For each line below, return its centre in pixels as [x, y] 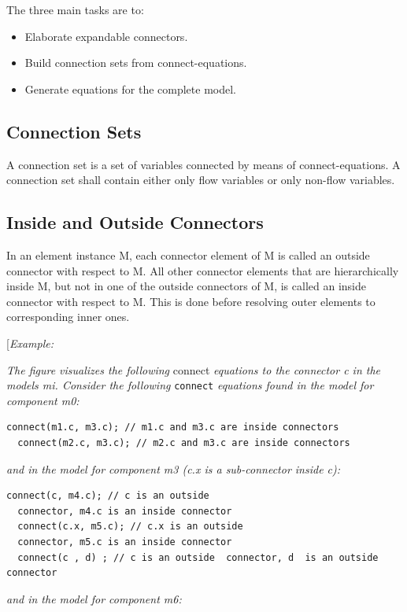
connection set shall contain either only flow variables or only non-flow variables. [201, 180]
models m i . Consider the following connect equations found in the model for [190, 385]
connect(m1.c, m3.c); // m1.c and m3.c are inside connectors [173, 428]
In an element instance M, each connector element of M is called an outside [188, 254]
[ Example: [30, 343]
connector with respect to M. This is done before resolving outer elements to [191, 301]
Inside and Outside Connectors [135, 222]
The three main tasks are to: [75, 9]
